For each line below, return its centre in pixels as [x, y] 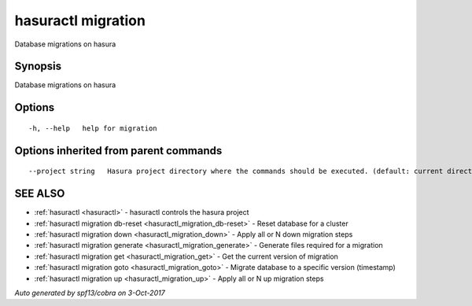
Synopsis [38, 66]
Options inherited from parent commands [118, 151]
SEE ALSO [40, 194]
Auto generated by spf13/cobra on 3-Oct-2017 [90, 293]
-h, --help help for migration [93, 128]
